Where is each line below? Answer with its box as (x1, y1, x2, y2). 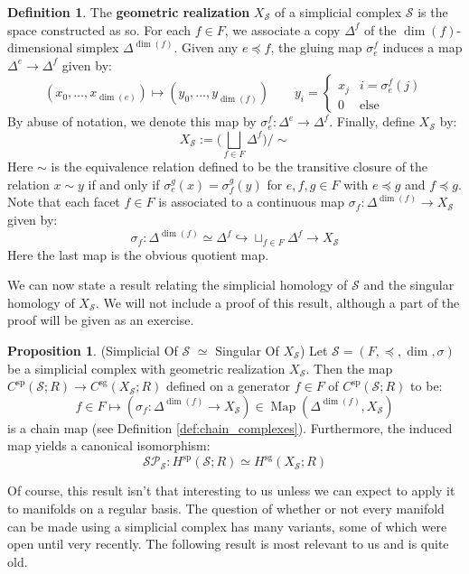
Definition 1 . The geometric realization (7, 3, 250, 21)
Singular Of (215, 341, 279, 359)
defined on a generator (166, 376, 290, 395)
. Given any (174, 38, 239, 57)
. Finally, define (329, 112, 415, 131)
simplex (77, 38, 119, 57)
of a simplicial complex (275, 3, 402, 21)
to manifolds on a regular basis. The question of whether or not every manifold (7, 499, 445, 518)
